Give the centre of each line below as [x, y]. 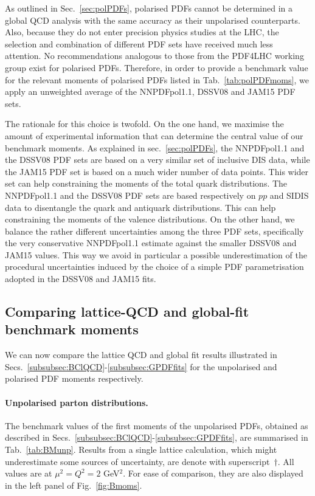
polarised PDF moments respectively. [74, 378]
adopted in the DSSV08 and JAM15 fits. [81, 279]
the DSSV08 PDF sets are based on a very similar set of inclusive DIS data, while [157, 160]
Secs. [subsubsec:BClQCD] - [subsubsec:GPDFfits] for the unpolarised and [141, 366]
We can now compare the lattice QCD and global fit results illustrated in [141, 355]
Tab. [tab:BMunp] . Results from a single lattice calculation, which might [141, 449]
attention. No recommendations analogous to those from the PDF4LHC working [154, 56]
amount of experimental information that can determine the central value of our [154, 135]
